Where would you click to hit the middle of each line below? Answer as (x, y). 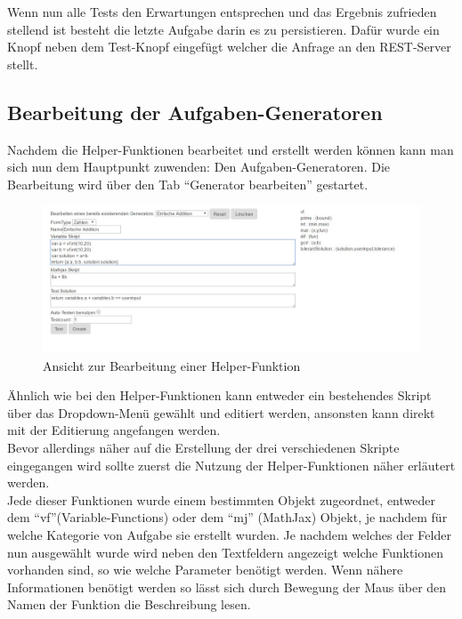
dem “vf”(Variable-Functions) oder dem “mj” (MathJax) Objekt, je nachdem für (227, 517)
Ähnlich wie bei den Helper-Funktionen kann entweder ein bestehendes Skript (219, 395)
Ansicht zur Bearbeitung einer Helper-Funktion (172, 365)
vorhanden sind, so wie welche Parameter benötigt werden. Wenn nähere (205, 570)
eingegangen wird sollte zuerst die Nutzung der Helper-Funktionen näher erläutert (231, 465)
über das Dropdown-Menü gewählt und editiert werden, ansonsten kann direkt (221, 412)
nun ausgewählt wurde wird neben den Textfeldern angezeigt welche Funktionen (226, 552)
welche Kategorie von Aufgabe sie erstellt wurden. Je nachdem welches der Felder (229, 534)
